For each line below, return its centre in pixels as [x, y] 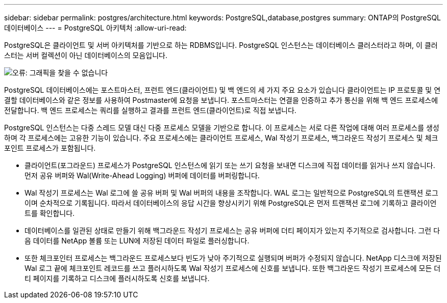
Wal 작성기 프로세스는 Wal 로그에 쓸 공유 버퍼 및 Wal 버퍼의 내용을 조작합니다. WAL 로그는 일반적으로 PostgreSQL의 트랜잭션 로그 [231, 193]
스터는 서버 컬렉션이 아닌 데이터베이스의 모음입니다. [86, 55]
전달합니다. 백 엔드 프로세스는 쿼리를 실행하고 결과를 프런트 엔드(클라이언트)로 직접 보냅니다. [150, 110]
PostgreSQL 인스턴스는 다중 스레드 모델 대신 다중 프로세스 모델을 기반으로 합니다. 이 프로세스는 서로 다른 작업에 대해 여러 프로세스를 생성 [222, 128]
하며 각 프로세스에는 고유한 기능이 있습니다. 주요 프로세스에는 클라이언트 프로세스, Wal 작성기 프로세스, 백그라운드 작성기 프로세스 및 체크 [221, 138]
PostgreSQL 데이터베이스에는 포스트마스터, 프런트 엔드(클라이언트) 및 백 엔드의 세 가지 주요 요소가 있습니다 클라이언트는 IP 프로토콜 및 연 [222, 90]
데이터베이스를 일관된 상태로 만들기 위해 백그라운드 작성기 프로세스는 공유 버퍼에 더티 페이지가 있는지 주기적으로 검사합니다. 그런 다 [232, 230]
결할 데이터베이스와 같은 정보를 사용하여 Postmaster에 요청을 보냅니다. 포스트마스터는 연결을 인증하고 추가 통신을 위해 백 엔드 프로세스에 [221, 100]
